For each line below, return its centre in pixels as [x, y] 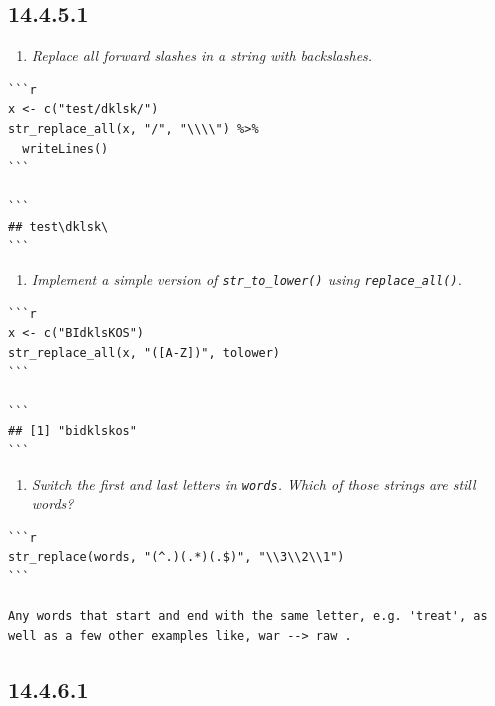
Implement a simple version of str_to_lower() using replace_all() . [246, 279]
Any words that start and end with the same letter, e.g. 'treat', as [248, 616]
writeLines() [65, 148]
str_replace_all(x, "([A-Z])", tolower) [144, 352]
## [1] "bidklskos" [72, 431]
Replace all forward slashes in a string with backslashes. [202, 55]
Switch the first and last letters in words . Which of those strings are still [253, 483]
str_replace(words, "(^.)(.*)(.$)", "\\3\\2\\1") [176, 557]
